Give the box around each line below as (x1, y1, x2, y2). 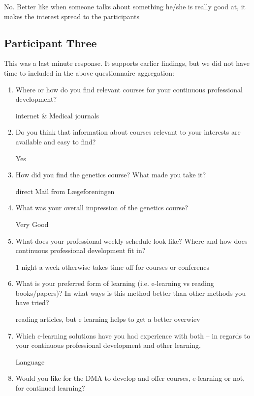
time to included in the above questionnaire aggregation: (4, 67, 174, 78)
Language (15, 356, 45, 367)
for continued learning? (15, 383, 85, 393)
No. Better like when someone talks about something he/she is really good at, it (4, 1, 246, 11)
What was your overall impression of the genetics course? (15, 202, 188, 213)
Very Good (15, 219, 49, 229)
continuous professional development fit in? (15, 245, 146, 255)
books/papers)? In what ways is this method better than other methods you (15, 287, 246, 298)
